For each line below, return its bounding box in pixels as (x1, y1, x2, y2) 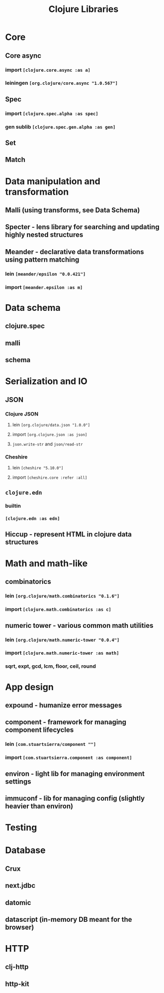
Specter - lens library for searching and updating (5, 223, 160, 231)
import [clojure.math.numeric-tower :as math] (5, 649, 119, 656)
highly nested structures (5, 231, 83, 239)
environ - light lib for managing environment (5, 769, 145, 778)
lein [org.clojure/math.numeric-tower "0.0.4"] (5, 636, 120, 643)
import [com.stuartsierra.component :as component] (5, 754, 133, 761)
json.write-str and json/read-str (12, 441, 83, 447)
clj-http (5, 963, 29, 971)
